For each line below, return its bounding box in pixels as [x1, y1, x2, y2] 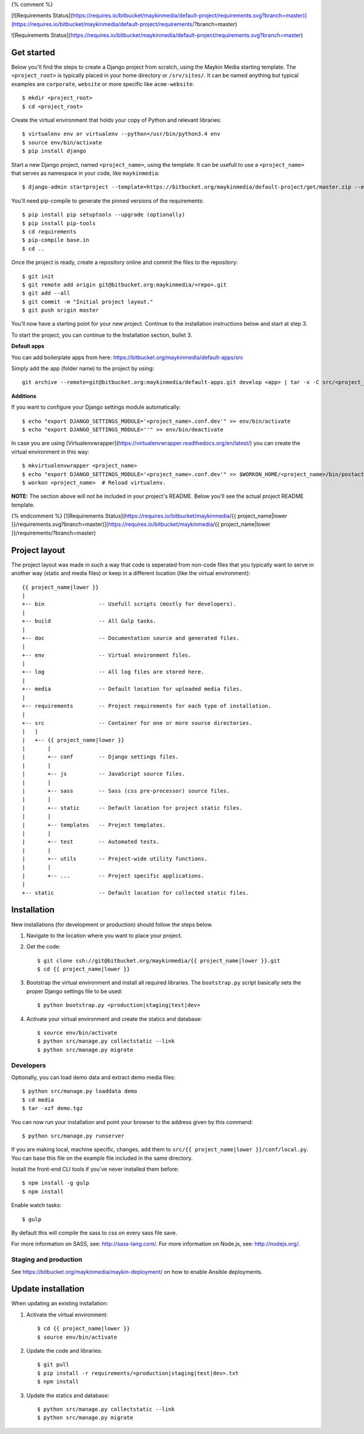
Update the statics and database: [26, 1392, 109, 1399]
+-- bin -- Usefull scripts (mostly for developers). [22, 601, 237, 608]
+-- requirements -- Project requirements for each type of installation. [22, 702, 272, 710]
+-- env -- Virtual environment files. [22, 651, 192, 658]
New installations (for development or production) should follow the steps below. [11, 921, 213, 928]
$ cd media [22, 1096, 55, 1103]
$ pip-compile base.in [22, 237, 90, 244]
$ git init [22, 273, 55, 280]
